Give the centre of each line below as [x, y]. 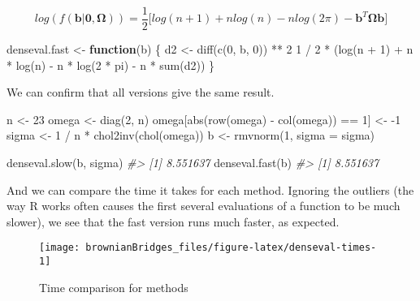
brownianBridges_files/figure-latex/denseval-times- [231, 248]
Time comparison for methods [114, 287]
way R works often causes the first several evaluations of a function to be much [204, 206]
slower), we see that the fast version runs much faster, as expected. [173, 221]
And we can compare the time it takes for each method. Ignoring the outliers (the [210, 189]
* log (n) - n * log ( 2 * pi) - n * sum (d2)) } [111, 64]
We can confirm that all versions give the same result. [141, 92]
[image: [60, 248]
